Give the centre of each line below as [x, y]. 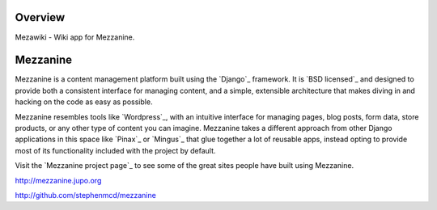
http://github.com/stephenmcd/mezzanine [86, 195]
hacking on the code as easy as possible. [84, 102]
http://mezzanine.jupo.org [58, 180]
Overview [40, 17]
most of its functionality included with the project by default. [115, 150]
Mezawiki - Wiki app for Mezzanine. [75, 37]
